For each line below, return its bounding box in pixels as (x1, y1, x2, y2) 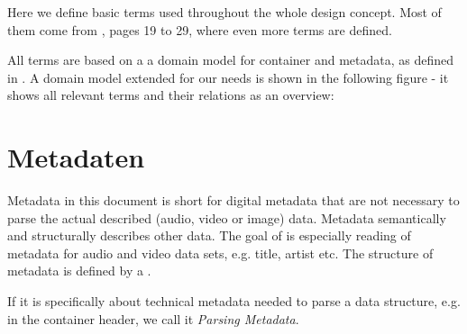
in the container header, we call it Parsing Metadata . (7, 309, 299, 328)
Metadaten (7, 139, 145, 176)
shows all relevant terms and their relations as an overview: (7, 86, 334, 104)
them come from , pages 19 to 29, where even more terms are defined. (7, 20, 392, 39)
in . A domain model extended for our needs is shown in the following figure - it (7, 68, 449, 86)
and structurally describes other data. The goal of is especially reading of (7, 226, 411, 245)
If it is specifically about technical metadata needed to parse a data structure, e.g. (7, 292, 461, 311)
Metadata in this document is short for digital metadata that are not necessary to (7, 191, 460, 210)
